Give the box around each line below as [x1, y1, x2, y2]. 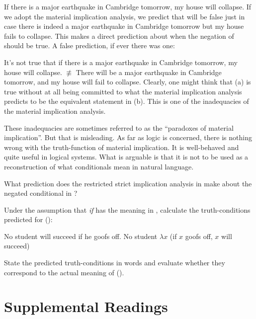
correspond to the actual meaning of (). [4, 267, 124, 277]
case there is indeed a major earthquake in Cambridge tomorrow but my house [4, 21, 244, 31]
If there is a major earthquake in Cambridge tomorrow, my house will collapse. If [4, 1, 252, 11]
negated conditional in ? [4, 188, 78, 198]
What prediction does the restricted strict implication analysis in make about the [4, 178, 252, 188]
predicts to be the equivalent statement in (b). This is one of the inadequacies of [4, 96, 249, 106]
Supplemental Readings [4, 296, 168, 317]
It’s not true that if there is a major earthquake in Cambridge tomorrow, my [4, 57, 238, 67]
